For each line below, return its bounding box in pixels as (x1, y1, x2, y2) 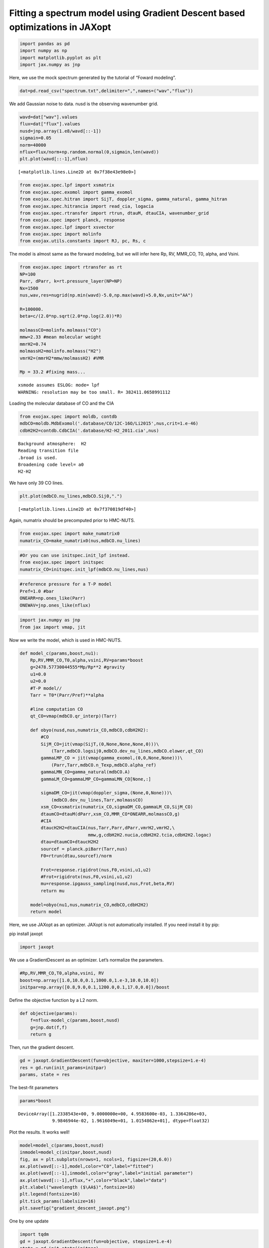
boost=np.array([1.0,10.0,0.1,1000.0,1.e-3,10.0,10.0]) (19, 977, 159, 983)
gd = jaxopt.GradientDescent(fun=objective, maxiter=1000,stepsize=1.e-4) (19, 1058, 207, 1063)
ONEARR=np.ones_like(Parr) (19, 596, 86, 601)
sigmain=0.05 (19, 135, 52, 141)
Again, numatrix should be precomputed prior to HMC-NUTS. (9, 517, 135, 524)
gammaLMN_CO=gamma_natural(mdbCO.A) (40, 769, 131, 775)
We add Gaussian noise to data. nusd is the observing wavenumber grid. (9, 101, 158, 107)
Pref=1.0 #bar (19, 588, 54, 594)
